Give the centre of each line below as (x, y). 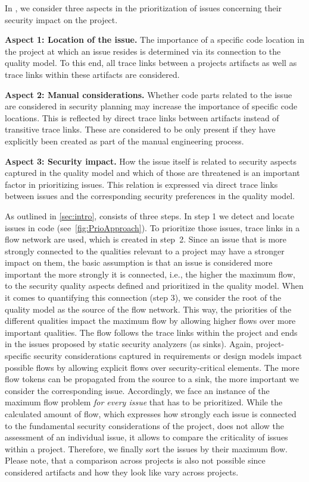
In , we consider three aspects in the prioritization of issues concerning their (143, 8)
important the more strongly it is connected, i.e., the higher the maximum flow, (150, 274)
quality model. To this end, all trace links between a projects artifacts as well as (151, 63)
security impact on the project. (61, 19)
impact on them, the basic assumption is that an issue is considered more (139, 262)
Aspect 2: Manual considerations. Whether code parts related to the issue (149, 94)
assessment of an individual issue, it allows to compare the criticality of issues (146, 437)
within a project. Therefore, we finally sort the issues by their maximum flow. (146, 448)
